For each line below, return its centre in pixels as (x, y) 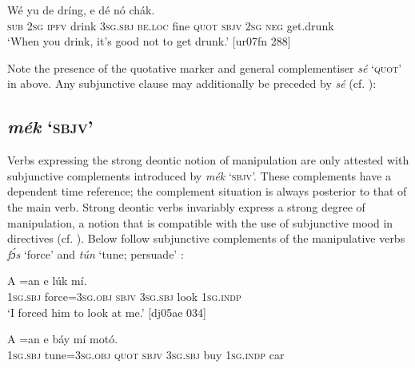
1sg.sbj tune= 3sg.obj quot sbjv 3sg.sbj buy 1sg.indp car (146, 354)
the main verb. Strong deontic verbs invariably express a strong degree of (186, 206)
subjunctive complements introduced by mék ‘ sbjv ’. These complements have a (200, 175)
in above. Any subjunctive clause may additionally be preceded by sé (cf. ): (192, 83)
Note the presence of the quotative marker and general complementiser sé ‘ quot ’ (205, 67)
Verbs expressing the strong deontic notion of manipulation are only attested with (208, 160)
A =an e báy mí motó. (63, 339)
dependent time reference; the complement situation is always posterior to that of (207, 191)
